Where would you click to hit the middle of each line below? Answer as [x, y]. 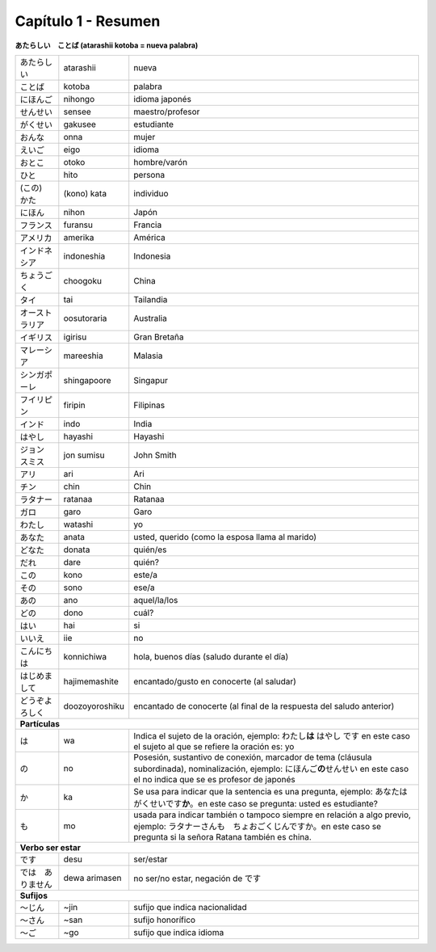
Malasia [148, 356]
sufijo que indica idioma [179, 932]
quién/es [150, 550]
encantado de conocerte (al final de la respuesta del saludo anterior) [264, 706]
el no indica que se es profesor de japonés [215, 779]
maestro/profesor [167, 112]
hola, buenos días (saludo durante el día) [211, 656]
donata [77, 550]
